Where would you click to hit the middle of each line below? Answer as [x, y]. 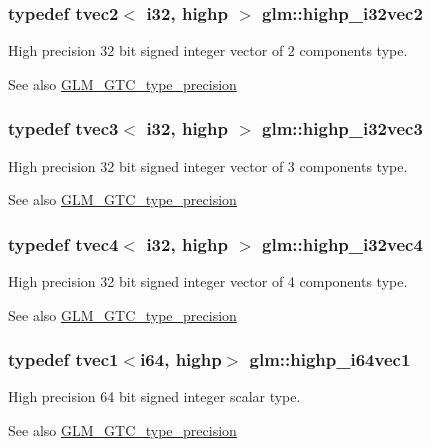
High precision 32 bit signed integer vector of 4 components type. [208, 281]
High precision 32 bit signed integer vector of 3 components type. [208, 165]
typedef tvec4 [63, 243]
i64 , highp [181, 359]
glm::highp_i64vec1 [330, 359]
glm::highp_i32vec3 [342, 128]
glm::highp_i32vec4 [342, 243]
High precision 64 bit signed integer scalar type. [154, 396]
